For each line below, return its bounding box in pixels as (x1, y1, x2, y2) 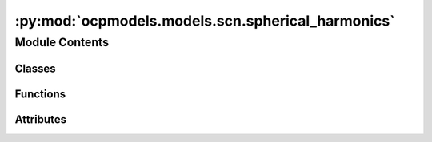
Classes (14, 61, 56, 75)
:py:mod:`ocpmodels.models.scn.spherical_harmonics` (14, 12, 395, 30)
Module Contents (14, 35, 110, 49)
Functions (14, 87, 66, 101)
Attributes (14, 112, 67, 126)
